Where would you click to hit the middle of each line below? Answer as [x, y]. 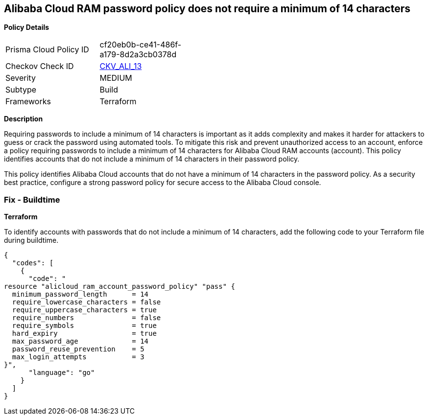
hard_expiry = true [84, 334]
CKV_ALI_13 [121, 66]
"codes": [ [33, 263]
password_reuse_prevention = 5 [78, 349]
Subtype [21, 90]
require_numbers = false [86, 318]
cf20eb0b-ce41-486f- [141, 45]
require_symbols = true [84, 326]
